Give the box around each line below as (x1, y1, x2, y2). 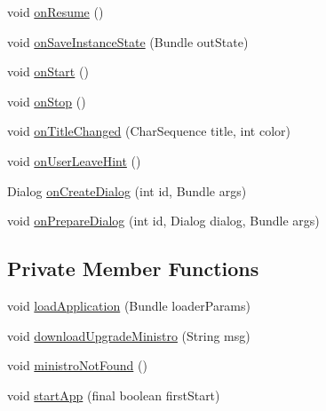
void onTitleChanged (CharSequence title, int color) (7, 122, 290, 140)
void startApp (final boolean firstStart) (7, 385, 220, 404)
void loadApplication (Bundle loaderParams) (7, 296, 250, 314)
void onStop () (7, 91, 86, 110)
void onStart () (7, 62, 89, 81)
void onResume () (7, 3, 104, 20)
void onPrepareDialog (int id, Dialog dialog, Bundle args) (7, 211, 320, 230)
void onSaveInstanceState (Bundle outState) (7, 32, 249, 51)
